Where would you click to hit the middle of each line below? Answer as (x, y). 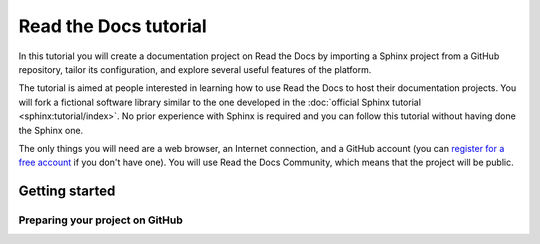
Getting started (67, 191)
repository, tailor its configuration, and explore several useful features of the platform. (195, 69)
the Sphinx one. (51, 130)
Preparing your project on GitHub (101, 220)
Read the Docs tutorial (112, 26)
